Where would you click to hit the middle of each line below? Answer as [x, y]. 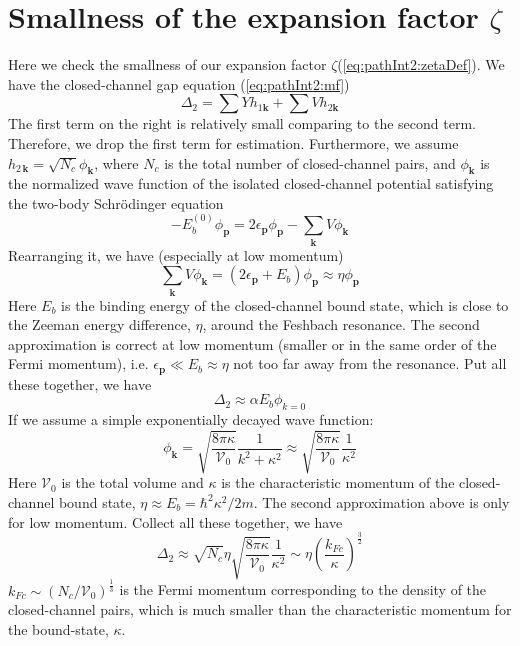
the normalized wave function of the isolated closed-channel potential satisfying [251, 183]
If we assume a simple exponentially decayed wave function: [191, 419]
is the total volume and [132, 482]
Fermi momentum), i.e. [78, 363]
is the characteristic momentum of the [338, 482]
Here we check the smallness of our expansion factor [167, 64]
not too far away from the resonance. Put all [370, 363]
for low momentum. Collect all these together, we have [175, 521]
